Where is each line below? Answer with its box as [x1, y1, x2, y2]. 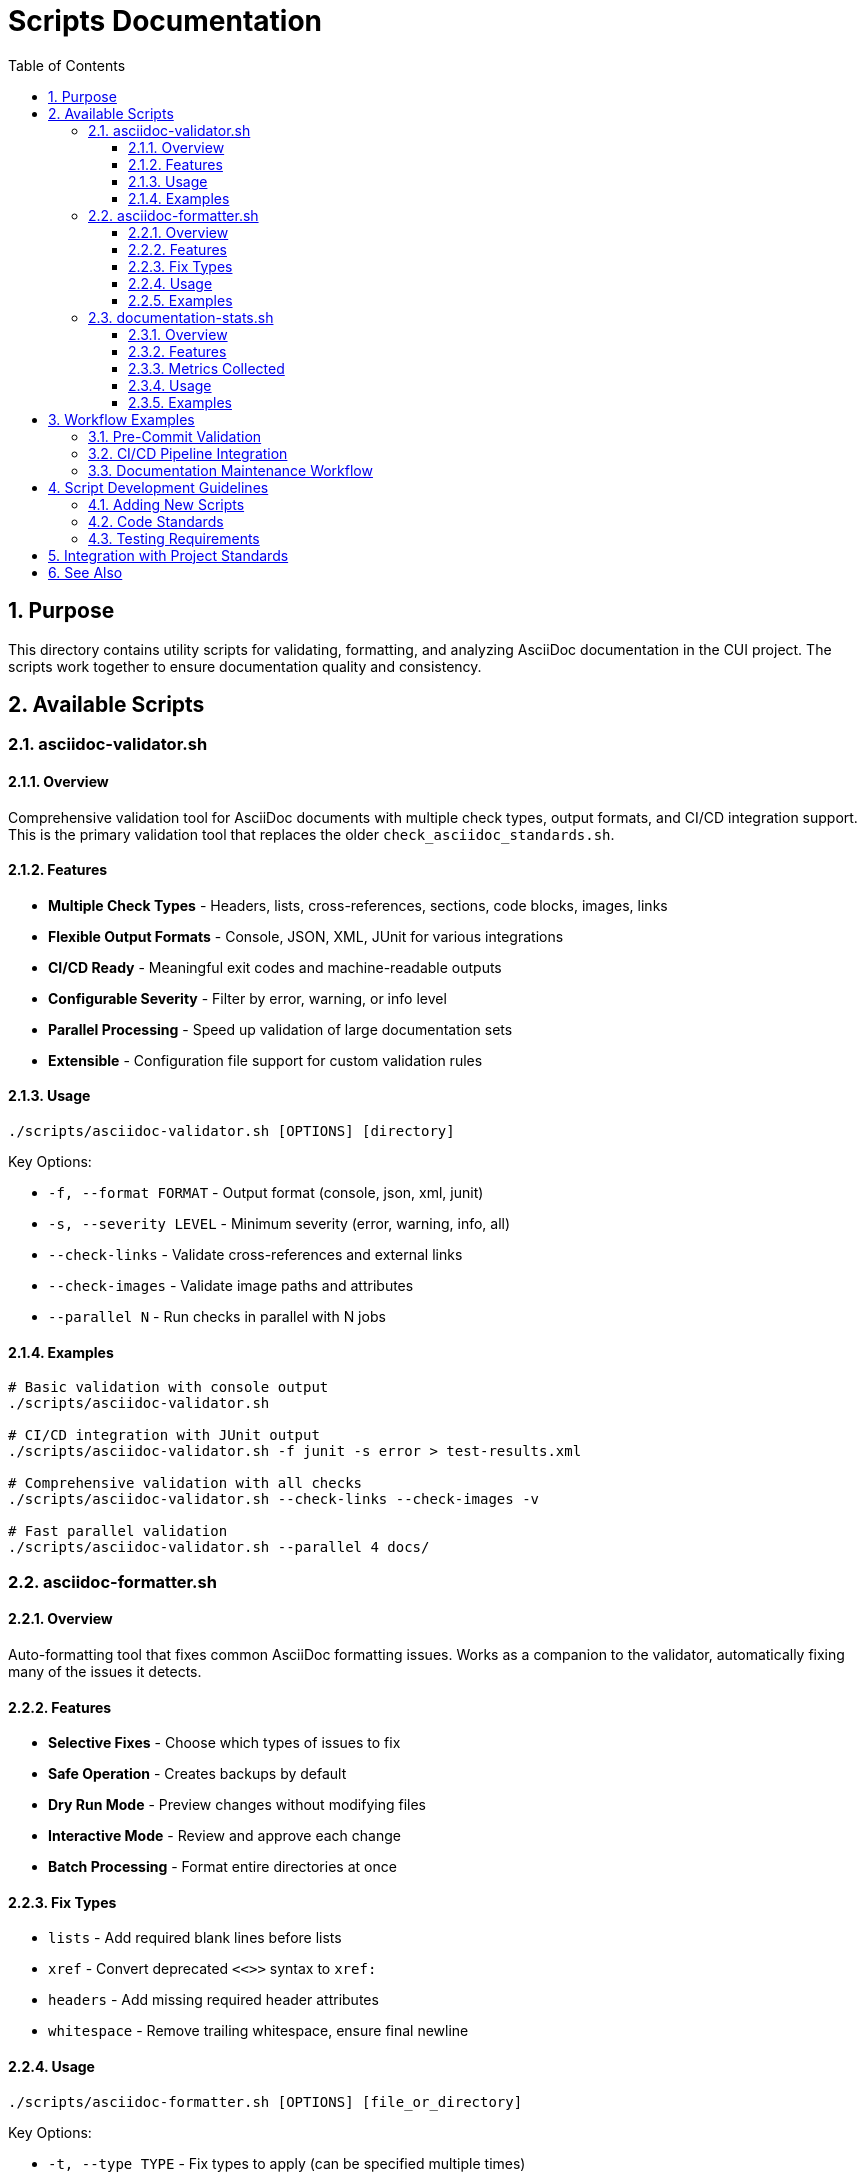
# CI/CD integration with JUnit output [8, 1427, 320, 1444]
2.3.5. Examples [128, 393, 232, 411]
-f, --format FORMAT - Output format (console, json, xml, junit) [48, 1184, 484, 1202]
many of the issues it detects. [8, 1662, 202, 1680]
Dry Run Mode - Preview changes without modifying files [48, 1796, 427, 1814]
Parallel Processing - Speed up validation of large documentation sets [48, 1020, 513, 1038]
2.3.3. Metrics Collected [128, 359, 285, 377]
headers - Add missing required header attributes [48, 1991, 379, 2009]
